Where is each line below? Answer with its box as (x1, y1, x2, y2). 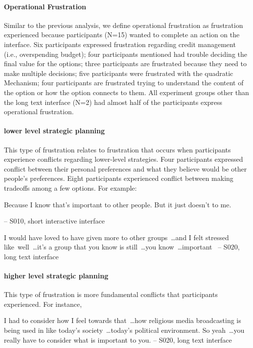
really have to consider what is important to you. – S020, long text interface (4, 334, 232, 345)
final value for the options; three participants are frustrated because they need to (4, 58, 247, 69)
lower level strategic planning (4, 125, 105, 136)
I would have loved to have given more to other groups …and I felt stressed (4, 232, 229, 242)
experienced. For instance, (4, 298, 82, 309)
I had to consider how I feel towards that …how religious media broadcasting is (4, 315, 241, 325)
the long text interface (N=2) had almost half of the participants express (4, 97, 223, 107)
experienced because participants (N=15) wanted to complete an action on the (4, 29, 240, 40)
